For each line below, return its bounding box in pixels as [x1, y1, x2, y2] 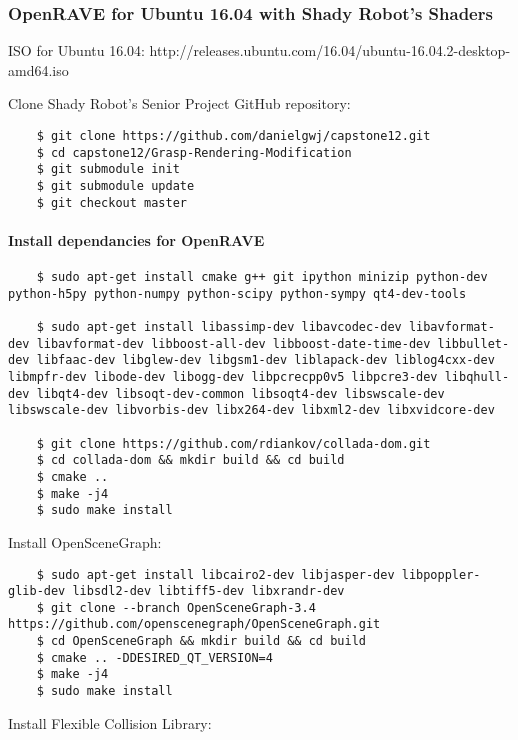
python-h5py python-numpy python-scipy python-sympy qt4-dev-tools [8, 286, 467, 301]
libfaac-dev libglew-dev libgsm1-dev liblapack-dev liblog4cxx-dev [36, 353, 495, 368]
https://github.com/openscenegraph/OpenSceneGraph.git [8, 617, 381, 632]
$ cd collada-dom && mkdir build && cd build [36, 453, 345, 468]
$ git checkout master [36, 195, 187, 210]
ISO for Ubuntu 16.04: [8, 40, 145, 61]
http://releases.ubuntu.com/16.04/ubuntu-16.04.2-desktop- [149, 40, 511, 61]
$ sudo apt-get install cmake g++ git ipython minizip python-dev [36, 270, 488, 285]
